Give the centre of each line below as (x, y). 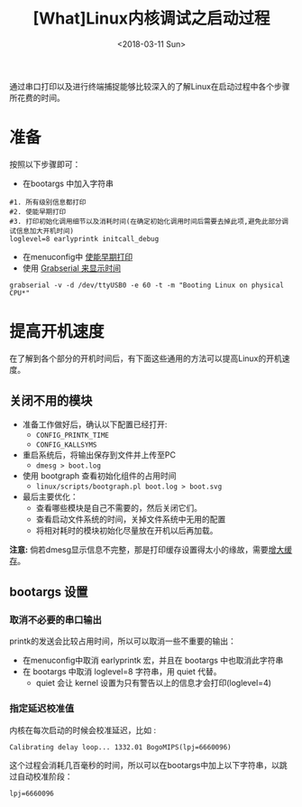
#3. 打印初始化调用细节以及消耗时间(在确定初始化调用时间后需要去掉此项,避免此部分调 (149, 221)
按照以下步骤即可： (45, 164)
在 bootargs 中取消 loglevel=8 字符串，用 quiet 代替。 (122, 672)
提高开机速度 (57, 332)
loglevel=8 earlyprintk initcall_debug (84, 239)
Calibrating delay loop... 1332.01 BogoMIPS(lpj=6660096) (120, 747)
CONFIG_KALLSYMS (66, 445)
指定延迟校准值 (42, 709)
